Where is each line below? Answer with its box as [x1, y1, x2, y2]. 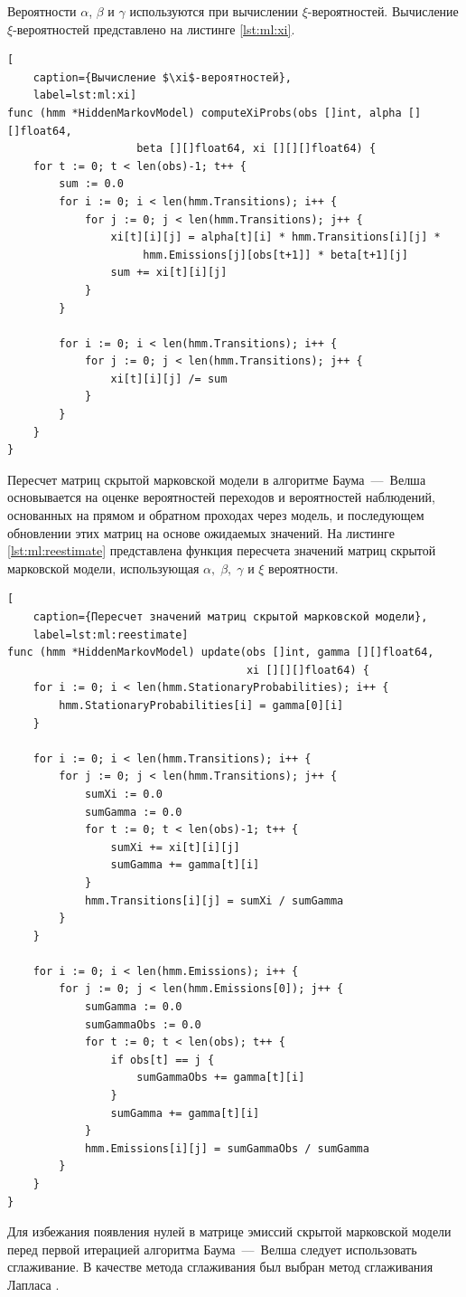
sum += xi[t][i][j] [110, 266, 228, 279]
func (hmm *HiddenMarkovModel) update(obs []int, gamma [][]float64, [7, 646, 434, 659]
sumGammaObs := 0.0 [84, 1018, 201, 1031]
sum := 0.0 [59, 177, 124, 191]
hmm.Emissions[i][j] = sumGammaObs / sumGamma [84, 1141, 369, 1155]
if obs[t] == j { [110, 1053, 215, 1066]
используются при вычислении [129, 2, 298, 20]
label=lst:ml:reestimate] [33, 628, 189, 641]
